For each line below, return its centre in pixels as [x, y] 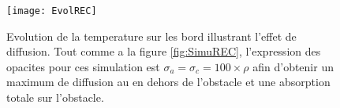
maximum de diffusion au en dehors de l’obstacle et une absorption [168, 82]
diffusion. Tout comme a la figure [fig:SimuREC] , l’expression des [164, 51]
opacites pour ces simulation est [83, 66]
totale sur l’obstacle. [55, 97]
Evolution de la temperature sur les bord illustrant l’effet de [151, 36]
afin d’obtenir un [293, 66]
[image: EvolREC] [52, 11]
